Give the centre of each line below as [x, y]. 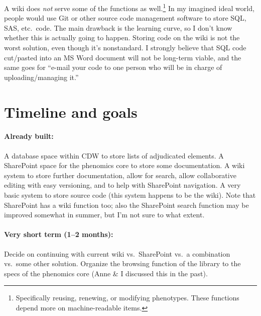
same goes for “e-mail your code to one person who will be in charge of [113, 67]
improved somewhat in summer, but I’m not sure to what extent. [104, 215]
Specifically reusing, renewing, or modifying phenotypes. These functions [127, 298]
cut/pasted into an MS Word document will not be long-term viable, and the [123, 57]
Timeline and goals [71, 111]
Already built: [29, 136]
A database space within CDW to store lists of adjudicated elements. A [114, 155]
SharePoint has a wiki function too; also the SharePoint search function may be [126, 205]
